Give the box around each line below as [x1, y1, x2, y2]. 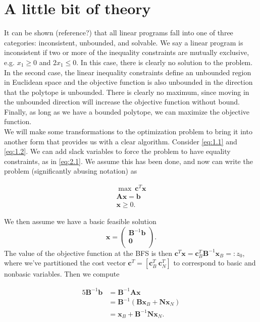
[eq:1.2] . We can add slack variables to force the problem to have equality [4, 146, 231, 156]
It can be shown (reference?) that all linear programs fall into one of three [4, 27, 233, 38]
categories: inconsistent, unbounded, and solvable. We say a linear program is [4, 37, 243, 47]
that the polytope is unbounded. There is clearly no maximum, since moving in [4, 86, 249, 97]
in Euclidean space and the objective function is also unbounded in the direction [4, 77, 253, 87]
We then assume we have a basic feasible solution [4, 216, 157, 227]
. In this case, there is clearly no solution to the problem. [76, 57, 253, 67]
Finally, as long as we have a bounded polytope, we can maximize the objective [4, 106, 250, 117]
